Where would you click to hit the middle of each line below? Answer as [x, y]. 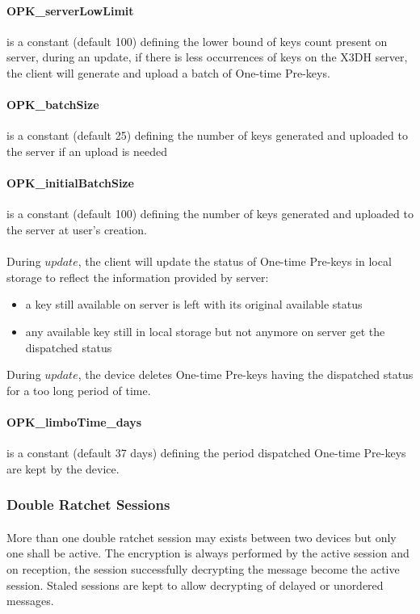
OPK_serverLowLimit [70, 10]
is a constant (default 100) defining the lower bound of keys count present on [197, 41]
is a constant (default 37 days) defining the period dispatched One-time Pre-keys [206, 453]
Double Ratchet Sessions [88, 505]
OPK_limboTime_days [74, 421]
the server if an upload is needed [87, 151]
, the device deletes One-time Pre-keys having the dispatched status [246, 374]
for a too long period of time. [79, 390]
